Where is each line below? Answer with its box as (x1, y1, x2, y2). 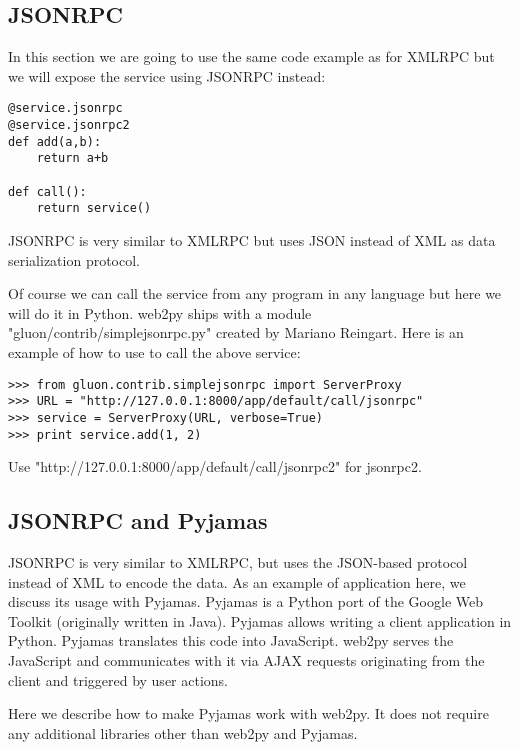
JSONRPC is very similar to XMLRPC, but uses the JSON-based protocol (8, 551, 468, 572)
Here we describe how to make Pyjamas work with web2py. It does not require (8, 703, 489, 724)
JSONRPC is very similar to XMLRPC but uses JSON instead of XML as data (8, 229, 496, 250)
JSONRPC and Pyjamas (8, 505, 268, 536)
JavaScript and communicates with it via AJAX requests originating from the (8, 649, 485, 670)
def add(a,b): (8, 134, 102, 149)
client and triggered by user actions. (8, 669, 228, 690)
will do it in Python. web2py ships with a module (8, 302, 312, 323)
